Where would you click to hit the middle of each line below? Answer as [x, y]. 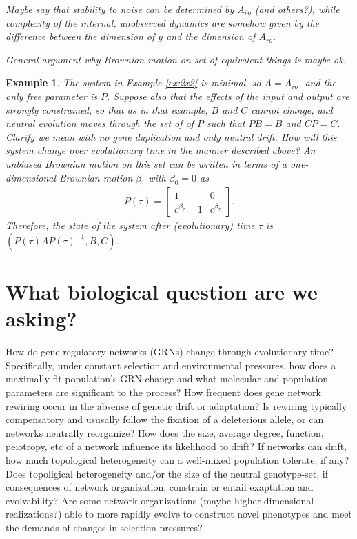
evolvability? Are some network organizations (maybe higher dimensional [160, 500]
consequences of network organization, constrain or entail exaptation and [160, 487]
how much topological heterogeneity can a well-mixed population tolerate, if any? [177, 460]
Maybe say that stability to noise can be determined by [120, 9]
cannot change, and [292, 109]
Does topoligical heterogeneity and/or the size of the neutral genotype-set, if [167, 473]
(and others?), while [297, 9]
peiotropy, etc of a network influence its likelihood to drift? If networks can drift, [176, 446]
